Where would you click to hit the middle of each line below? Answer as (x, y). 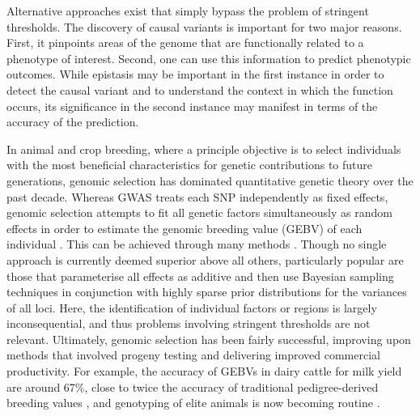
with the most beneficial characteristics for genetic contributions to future (190, 165)
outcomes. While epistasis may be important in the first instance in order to (195, 74)
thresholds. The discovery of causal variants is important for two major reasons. (204, 26)
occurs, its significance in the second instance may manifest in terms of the (192, 106)
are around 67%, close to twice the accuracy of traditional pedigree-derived (193, 386)
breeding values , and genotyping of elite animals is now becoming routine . (193, 403)
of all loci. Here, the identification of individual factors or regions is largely (192, 307)
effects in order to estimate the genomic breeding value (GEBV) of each (185, 228)
